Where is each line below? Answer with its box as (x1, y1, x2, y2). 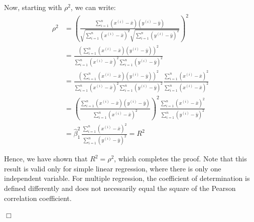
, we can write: (70, 2, 116, 12)
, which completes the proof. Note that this (114, 153, 247, 164)
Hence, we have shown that (4, 153, 88, 164)
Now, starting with (4, 2, 62, 12)
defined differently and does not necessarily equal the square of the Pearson (4, 183, 236, 193)
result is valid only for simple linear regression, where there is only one (4, 163, 221, 173)
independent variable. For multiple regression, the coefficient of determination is (4, 173, 250, 183)
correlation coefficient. (4, 192, 72, 203)
